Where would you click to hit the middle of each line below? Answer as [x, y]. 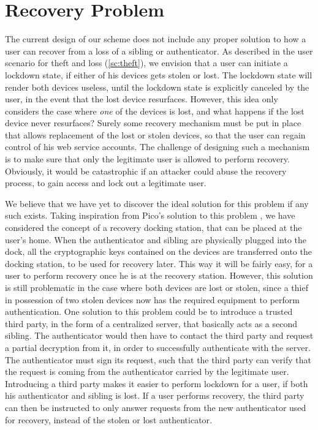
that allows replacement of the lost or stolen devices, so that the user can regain [155, 134]
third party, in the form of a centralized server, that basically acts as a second [151, 323]
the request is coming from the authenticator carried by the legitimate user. [147, 372]
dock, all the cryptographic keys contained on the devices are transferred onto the [158, 251]
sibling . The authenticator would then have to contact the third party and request [159, 335]
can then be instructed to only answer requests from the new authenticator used [156, 407]
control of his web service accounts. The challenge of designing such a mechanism [157, 147]
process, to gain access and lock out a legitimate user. [106, 183]
